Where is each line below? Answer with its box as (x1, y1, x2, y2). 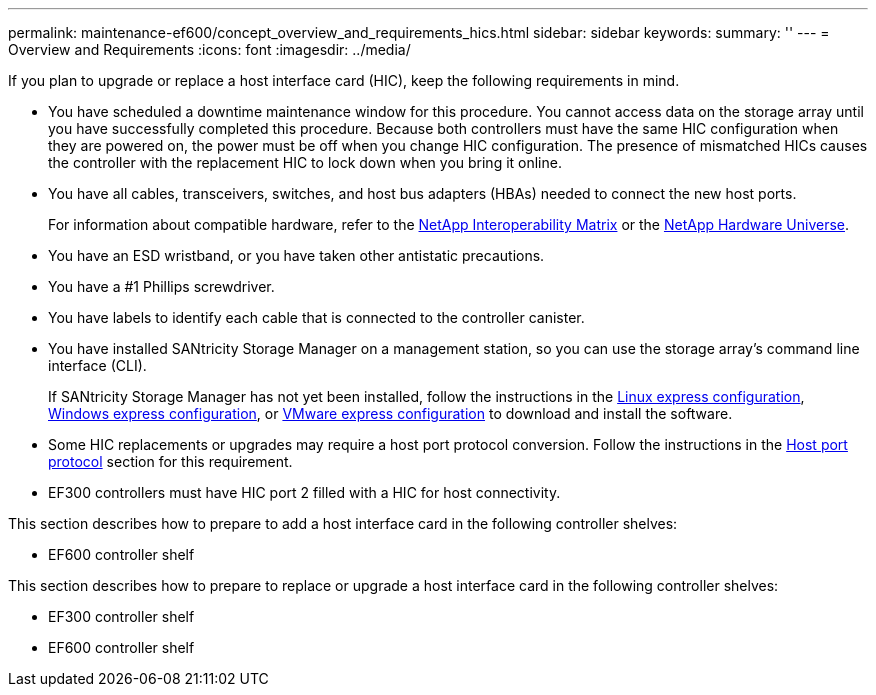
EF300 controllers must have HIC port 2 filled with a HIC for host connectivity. (48, 484, 561, 501)
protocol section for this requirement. (48, 453, 293, 470)
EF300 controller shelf (48, 608, 195, 625)
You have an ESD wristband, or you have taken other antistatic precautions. (48, 247, 545, 264)
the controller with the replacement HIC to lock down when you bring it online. (48, 154, 562, 171)
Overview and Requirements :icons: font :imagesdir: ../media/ (8, 41, 411, 58)
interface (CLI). (48, 357, 147, 374)
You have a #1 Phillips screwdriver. (48, 278, 275, 295)
